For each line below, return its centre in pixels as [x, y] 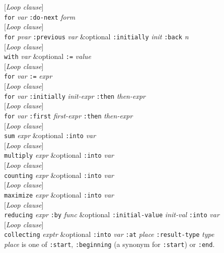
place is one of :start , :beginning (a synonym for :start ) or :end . [109, 244]
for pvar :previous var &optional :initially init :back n [96, 36]
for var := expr [28, 76]
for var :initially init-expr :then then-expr [75, 96]
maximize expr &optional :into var [59, 194]
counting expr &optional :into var [59, 175]
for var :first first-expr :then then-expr [68, 115]
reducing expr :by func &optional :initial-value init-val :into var [112, 214]
